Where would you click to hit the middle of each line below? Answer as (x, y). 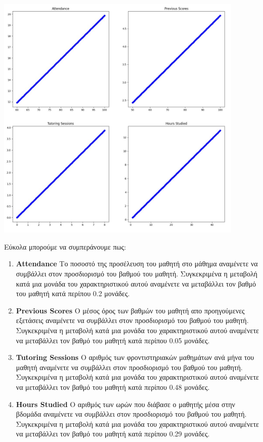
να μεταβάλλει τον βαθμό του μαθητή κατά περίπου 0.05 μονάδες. (113, 340)
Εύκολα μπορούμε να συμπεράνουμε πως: (65, 246)
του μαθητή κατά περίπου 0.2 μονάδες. (73, 293)
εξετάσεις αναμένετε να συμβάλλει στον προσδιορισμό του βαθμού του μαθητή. (132, 320)
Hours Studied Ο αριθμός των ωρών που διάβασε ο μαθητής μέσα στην (125, 404)
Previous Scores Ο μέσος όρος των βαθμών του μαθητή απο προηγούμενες (130, 310)
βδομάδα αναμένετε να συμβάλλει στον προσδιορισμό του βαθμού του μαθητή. (131, 414)
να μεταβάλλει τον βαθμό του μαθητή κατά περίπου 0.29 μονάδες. (113, 434)
